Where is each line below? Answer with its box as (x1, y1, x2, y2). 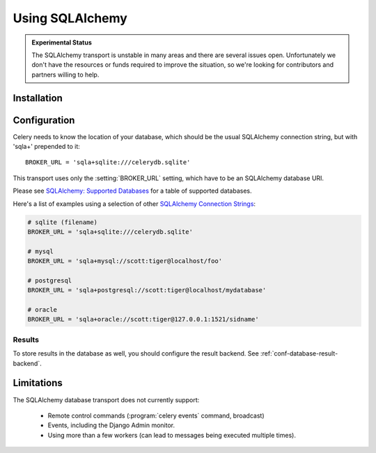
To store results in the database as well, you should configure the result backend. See (13, 349, 259, 358)
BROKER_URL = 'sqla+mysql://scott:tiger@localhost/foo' (27, 257, 223, 265)
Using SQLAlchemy (13, 10, 128, 26)
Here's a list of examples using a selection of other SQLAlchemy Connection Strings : (13, 199, 256, 208)
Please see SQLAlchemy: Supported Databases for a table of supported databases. (13, 186, 252, 195)
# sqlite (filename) (27, 218, 97, 226)
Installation (13, 92, 63, 104)
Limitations (13, 377, 63, 389)
